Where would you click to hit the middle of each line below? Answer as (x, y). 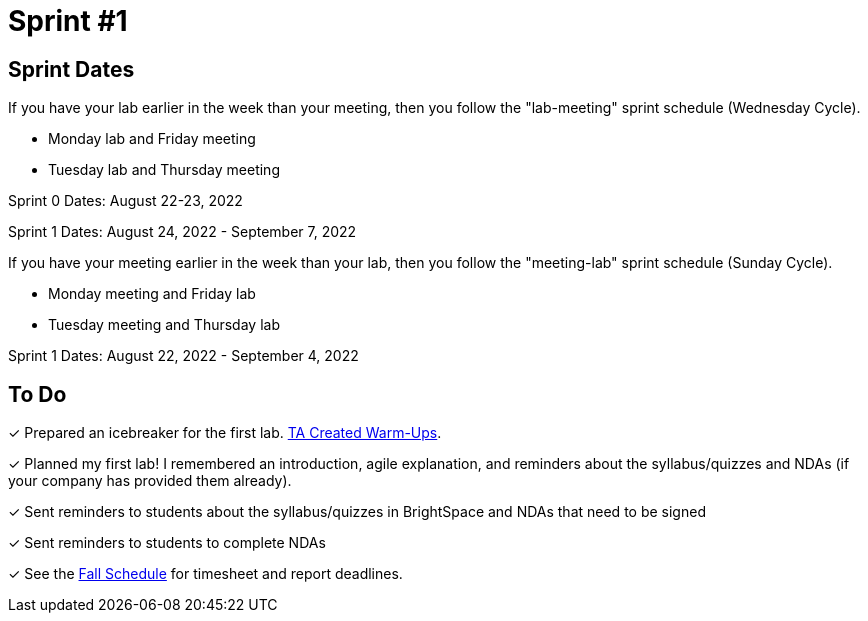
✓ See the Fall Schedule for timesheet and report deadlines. (205, 574)
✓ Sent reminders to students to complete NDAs (167, 543)
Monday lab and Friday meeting (152, 139)
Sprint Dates (71, 69)
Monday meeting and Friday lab (152, 294)
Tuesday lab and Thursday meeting (164, 170)
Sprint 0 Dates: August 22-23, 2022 (125, 201)
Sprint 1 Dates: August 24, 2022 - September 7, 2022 (182, 232)
